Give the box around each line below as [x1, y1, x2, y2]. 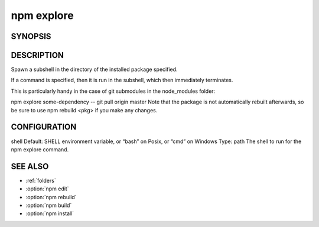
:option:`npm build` [25, 202, 72, 209]
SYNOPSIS [11, 31, 51, 41]
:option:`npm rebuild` [25, 193, 77, 200]
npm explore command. [11, 145, 69, 153]
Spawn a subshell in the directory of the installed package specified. [11, 66, 178, 73]
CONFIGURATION [11, 122, 77, 132]
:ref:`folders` [25, 177, 56, 184]
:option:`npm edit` [25, 185, 69, 192]
